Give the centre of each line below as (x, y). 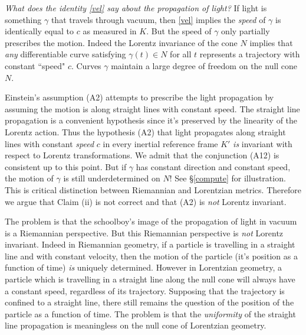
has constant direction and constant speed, (213, 166)
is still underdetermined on (112, 178)
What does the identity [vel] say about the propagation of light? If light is (136, 8)
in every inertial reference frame (160, 143)
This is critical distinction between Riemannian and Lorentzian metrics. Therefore (153, 189)
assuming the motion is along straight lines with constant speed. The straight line (152, 108)
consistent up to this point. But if (66, 166)
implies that (271, 42)
